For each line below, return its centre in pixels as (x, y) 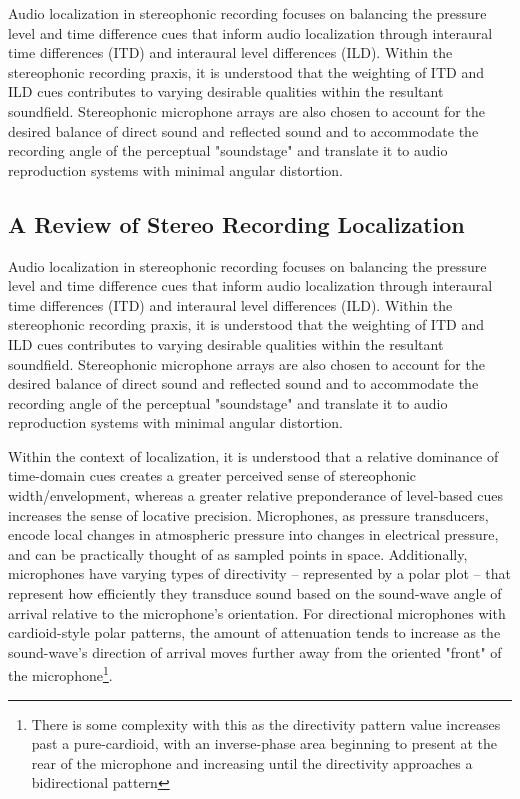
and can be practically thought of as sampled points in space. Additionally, (238, 553)
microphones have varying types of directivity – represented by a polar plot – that (259, 573)
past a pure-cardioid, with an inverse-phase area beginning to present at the (264, 743)
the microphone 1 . (60, 674)
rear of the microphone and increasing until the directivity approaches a (252, 762)
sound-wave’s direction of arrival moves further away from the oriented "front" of (255, 651)
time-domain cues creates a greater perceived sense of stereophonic (212, 475)
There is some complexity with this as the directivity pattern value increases (266, 723)
